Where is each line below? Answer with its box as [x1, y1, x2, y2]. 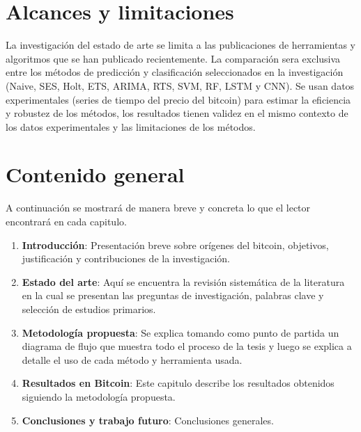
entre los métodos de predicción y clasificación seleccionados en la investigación [6, 65, 344, 79]
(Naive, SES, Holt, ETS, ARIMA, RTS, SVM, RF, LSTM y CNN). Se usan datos [6, 78, 355, 93]
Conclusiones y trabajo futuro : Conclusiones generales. [22, 413, 274, 427]
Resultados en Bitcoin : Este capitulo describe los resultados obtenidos [22, 376, 335, 390]
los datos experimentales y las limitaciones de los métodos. [6, 119, 256, 134]
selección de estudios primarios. [22, 301, 156, 316]
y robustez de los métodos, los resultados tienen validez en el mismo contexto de [6, 106, 348, 120]
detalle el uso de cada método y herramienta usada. [22, 352, 243, 367]
